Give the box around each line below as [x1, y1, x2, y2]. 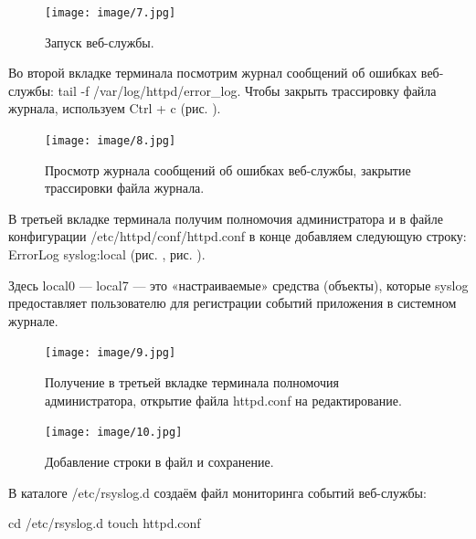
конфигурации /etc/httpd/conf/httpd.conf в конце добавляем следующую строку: [8, 227, 467, 246]
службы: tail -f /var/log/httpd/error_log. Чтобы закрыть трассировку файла [8, 80, 437, 100]
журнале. [8, 311, 58, 330]
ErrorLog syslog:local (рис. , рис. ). [8, 245, 206, 264]
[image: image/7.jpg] [45, 6, 176, 19]
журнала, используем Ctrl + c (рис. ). [8, 99, 221, 118]
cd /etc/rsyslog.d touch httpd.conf [8, 513, 201, 533]
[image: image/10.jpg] [45, 426, 183, 439]
